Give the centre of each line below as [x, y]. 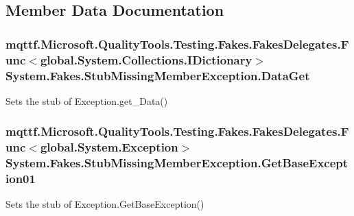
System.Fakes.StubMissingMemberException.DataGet [158, 75]
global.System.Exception [109, 147]
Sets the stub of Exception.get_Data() [87, 100]
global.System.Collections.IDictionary [146, 59]
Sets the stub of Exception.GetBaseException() [105, 204]
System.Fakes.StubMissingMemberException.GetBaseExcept [177, 163]
